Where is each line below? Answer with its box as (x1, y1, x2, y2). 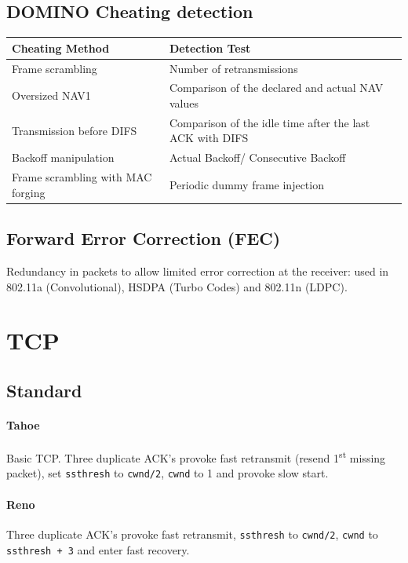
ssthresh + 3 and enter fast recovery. (6, 541, 190, 558)
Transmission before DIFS (12, 122, 137, 138)
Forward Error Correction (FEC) (6, 226, 281, 250)
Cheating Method (12, 39, 110, 56)
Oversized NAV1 (12, 87, 91, 104)
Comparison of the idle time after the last (169, 114, 370, 130)
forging (12, 184, 46, 200)
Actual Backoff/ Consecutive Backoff (169, 149, 346, 166)
